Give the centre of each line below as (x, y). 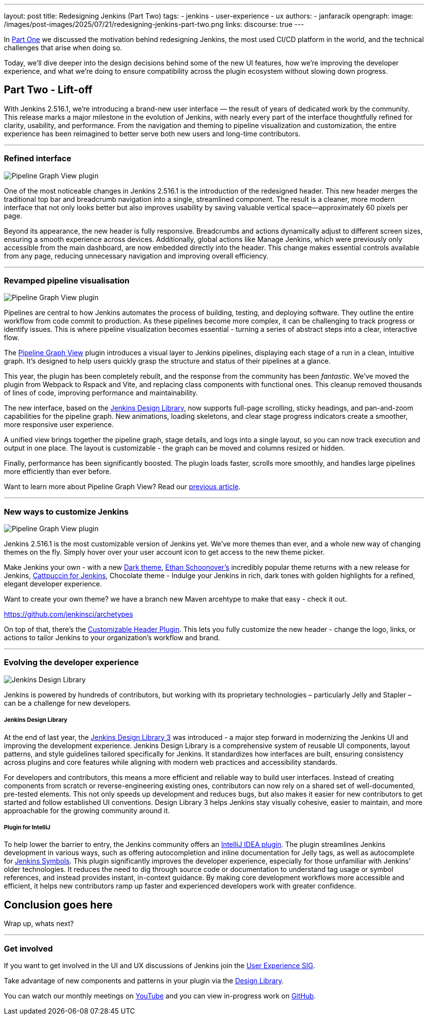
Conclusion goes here (58, 905)
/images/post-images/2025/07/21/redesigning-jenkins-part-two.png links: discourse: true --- (154, 24)
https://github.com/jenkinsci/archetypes (69, 614)
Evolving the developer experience (72, 662)
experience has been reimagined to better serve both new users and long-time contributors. (152, 133)
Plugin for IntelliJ (27, 828)
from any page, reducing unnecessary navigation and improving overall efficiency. (136, 256)
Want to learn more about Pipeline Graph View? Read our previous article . (122, 487)
